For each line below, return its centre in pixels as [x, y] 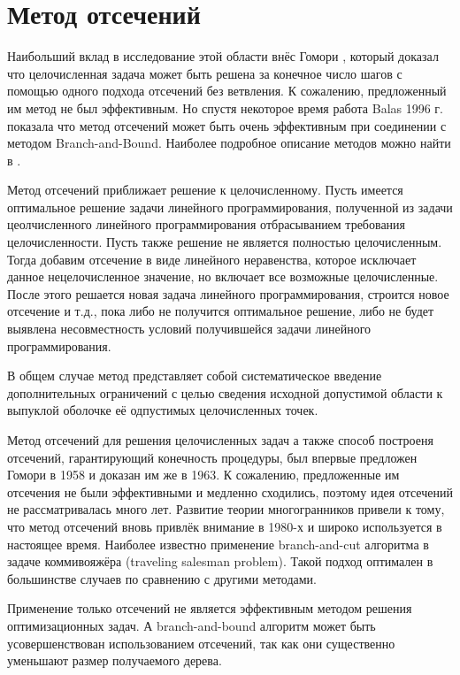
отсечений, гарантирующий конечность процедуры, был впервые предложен [212, 457]
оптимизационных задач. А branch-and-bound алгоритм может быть [192, 625]
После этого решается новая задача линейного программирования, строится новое [228, 293]
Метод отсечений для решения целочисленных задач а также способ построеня [220, 440]
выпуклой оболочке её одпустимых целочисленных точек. [163, 410]
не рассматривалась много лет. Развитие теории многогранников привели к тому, [226, 509]
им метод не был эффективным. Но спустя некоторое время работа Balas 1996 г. [225, 107]
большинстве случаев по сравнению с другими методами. [162, 578]
